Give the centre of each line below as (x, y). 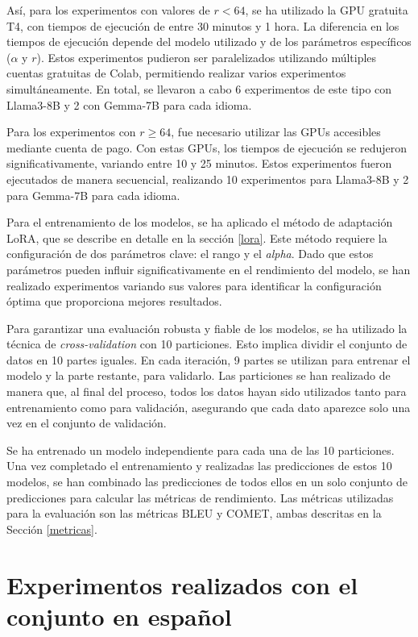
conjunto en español (119, 616)
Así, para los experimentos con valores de (108, 10)
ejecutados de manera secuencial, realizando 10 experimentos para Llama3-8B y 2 (208, 179)
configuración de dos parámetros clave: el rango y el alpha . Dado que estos (190, 254)
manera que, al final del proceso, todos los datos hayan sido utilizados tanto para (207, 391)
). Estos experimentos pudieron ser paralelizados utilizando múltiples (207, 57)
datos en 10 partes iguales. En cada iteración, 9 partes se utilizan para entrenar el (209, 359)
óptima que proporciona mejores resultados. (114, 301)
